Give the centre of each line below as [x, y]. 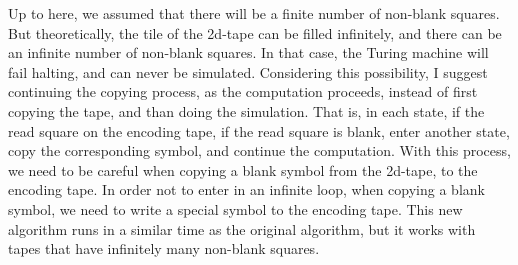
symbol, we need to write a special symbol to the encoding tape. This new [235, 208]
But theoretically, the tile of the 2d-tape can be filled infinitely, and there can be [255, 32]
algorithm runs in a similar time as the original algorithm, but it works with [242, 228]
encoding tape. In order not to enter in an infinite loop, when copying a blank [246, 189]
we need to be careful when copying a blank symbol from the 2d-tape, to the [243, 169]
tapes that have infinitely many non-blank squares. [164, 248]
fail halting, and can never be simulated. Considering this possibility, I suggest [248, 71]
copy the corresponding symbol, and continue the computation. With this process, [259, 150]
